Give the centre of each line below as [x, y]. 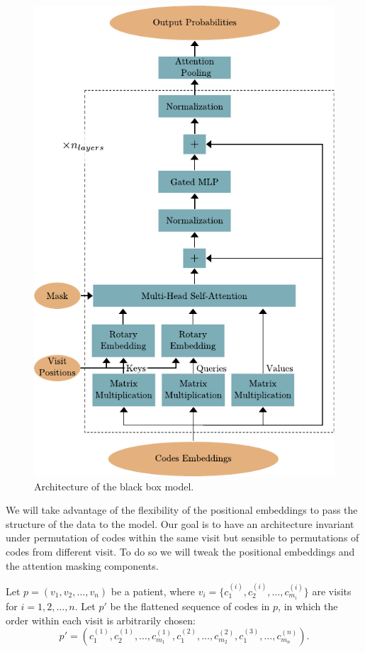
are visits [332, 591]
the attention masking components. [82, 565]
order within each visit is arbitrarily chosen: [101, 620]
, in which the [308, 606]
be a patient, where [153, 591]
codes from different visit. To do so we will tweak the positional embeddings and [180, 552]
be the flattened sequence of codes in [190, 606]
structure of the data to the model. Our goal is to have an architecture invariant [180, 523]
